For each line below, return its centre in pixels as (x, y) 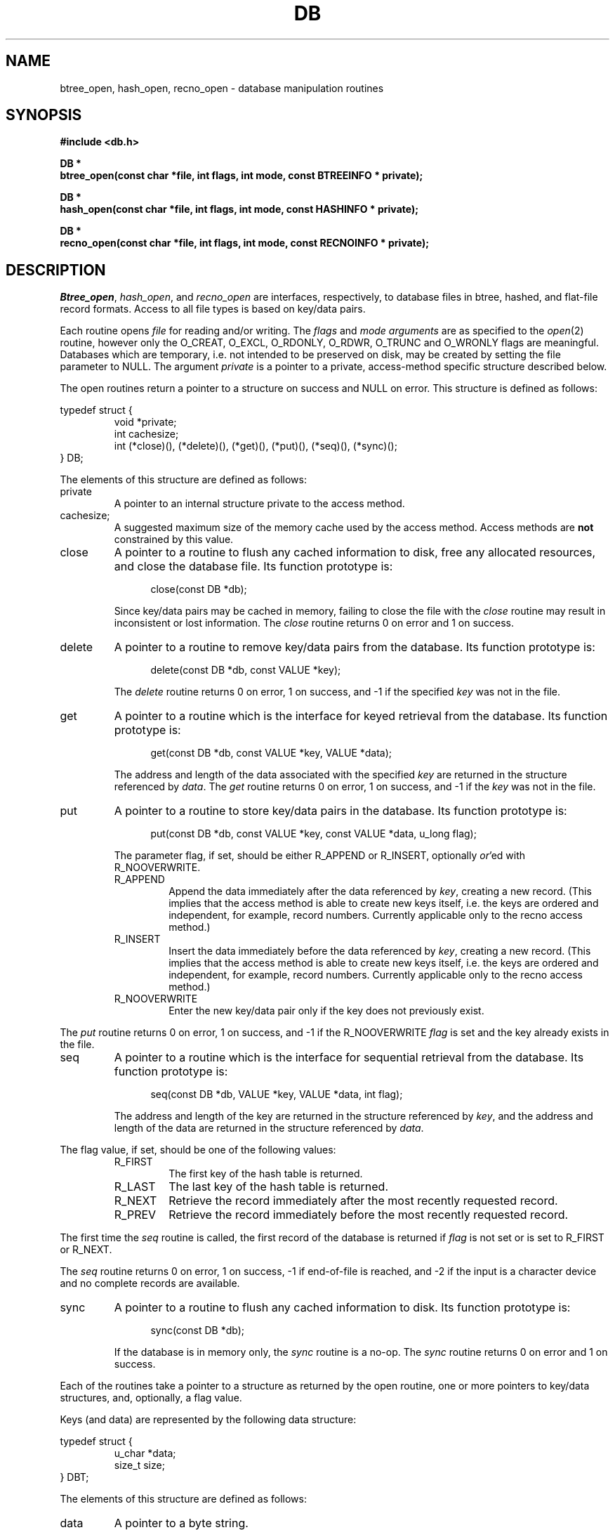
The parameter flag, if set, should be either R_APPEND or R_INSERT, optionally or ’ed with (320, 856)
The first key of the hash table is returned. (266, 1174)
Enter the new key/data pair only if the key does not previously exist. (326, 1011)
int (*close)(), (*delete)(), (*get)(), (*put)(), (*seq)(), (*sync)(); (256, 446)
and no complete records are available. (150, 1283)
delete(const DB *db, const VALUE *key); (246, 670)
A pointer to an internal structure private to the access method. (259, 504)
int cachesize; (146, 434)
